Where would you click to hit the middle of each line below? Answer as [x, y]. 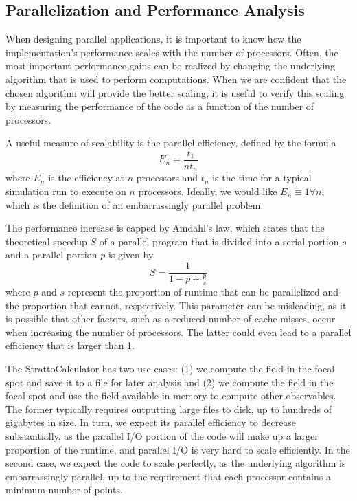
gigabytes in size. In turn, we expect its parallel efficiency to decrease [151, 422]
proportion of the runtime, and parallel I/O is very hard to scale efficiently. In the [178, 449]
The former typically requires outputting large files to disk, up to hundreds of [169, 409]
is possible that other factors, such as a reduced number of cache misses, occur [171, 319]
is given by [131, 255]
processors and [167, 178]
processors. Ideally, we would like [208, 191]
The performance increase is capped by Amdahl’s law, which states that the [165, 228]
